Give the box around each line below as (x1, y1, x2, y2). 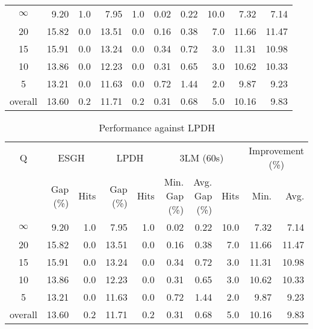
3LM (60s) (179, 150, 224, 164)
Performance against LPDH (99, 121, 215, 134)
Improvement (249, 143, 305, 157)
